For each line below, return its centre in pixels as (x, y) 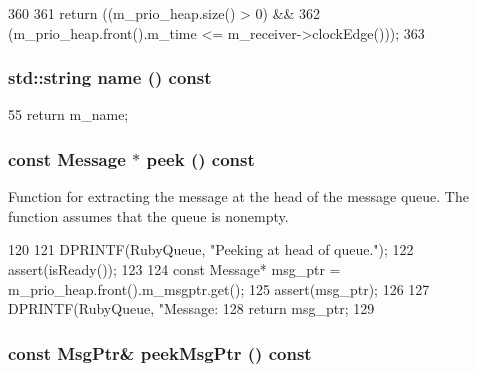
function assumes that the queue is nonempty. (148, 215)
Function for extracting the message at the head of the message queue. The (238, 196)
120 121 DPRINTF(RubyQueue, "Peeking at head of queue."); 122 (211, 249)
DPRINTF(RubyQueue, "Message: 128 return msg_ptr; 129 (191, 308)
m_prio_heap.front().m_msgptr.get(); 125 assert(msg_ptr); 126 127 (219, 288)
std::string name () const (110, 77)
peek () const (200, 158)
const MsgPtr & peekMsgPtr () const (160, 352)
